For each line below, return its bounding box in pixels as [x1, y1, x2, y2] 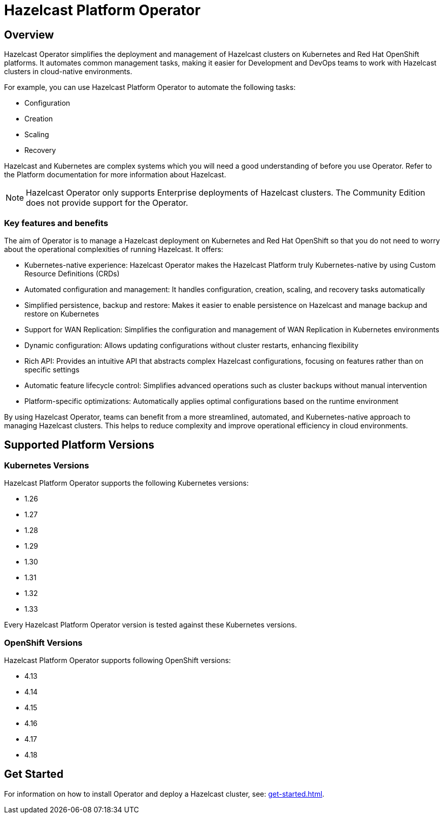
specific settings [24, 365, 80, 374]
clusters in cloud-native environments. [4, 67, 132, 76]
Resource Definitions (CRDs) [24, 269, 120, 278]
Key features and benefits [4, 217, 109, 228]
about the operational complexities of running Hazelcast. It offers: [4, 244, 223, 254]
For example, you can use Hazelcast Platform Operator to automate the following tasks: [4, 83, 296, 92]
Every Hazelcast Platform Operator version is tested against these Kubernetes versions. [4, 620, 297, 630]
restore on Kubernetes [24, 309, 99, 318]
